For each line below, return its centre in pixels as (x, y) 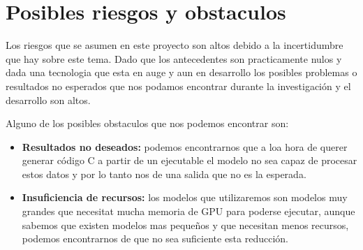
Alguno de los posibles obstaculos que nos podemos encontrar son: (147, 123)
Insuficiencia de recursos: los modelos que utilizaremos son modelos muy (185, 197)
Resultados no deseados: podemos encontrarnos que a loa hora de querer (185, 146)
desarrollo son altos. (48, 100)
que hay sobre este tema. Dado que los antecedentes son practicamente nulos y (174, 58)
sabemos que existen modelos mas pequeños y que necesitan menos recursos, (185, 225)
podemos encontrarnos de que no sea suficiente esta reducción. (155, 238)
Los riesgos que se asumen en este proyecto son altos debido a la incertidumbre (175, 45)
